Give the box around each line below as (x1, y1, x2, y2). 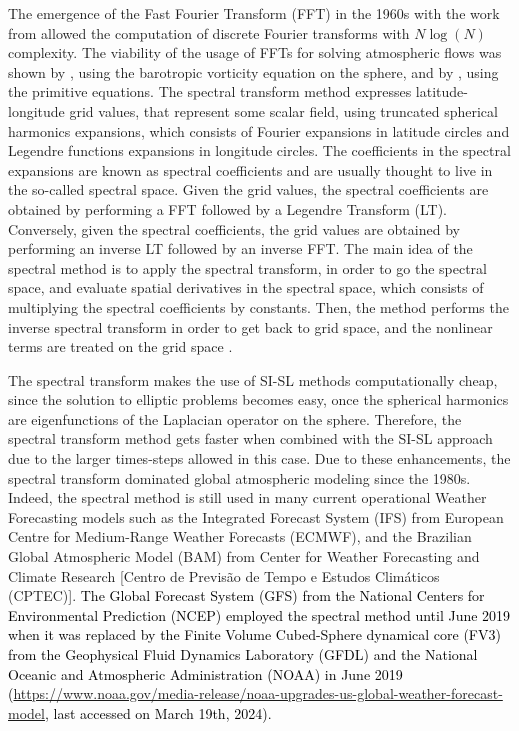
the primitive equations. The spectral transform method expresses (8, 81, 412, 102)
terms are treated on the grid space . (8, 336, 233, 357)
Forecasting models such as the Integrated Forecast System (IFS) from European (8, 506, 504, 527)
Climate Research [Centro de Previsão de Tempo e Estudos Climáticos (8, 565, 440, 586)
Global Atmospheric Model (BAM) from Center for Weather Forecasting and (8, 546, 480, 567)
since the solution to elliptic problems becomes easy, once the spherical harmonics (8, 389, 509, 410)
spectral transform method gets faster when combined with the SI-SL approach (8, 428, 493, 449)
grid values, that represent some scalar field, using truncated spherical (69, 100, 498, 121)
